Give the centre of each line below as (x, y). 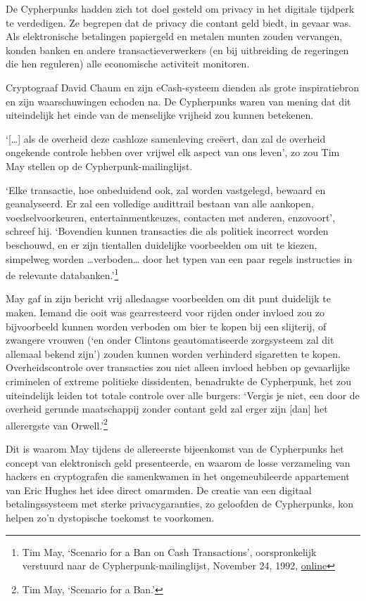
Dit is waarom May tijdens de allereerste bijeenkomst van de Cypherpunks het (175, 448)
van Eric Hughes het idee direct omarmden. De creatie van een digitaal (159, 490)
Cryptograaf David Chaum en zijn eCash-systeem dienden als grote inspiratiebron (183, 87)
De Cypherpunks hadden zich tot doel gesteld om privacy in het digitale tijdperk (180, 8)
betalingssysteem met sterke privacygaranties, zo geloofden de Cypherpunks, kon (180, 504)
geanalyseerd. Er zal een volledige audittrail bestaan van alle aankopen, (160, 203)
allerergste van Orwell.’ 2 (57, 424)
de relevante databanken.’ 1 (62, 274)
